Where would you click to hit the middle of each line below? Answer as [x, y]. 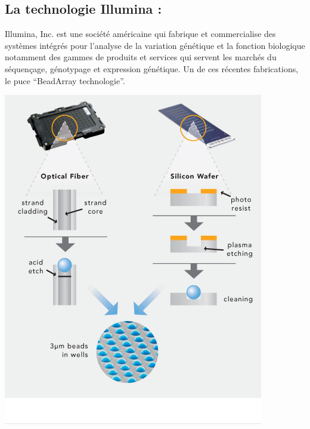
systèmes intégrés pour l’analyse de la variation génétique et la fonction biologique [155, 45]
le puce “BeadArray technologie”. [65, 80]
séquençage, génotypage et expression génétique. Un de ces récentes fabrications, [152, 68]
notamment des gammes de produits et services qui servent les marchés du [141, 57]
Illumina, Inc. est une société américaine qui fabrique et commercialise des [140, 34]
